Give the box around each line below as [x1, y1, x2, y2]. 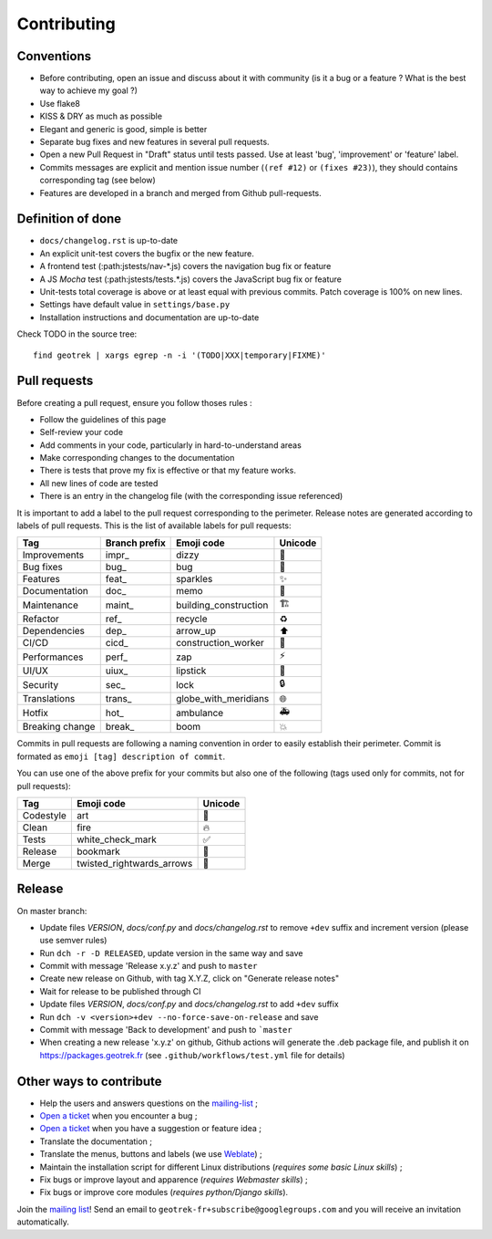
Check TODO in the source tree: [16, 328, 138, 339]
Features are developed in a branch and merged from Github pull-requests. [39, 187, 323, 198]
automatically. [16, 1216, 70, 1227]
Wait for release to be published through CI [39, 985, 201, 996]
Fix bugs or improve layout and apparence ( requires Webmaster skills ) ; [39, 1174, 309, 1185]
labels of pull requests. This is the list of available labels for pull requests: [16, 520, 292, 531]
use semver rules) [39, 935, 108, 946]
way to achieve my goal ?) [39, 85, 138, 96]
